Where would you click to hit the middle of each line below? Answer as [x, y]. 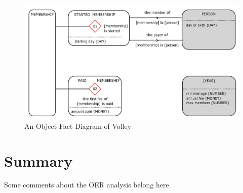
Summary [38, 160]
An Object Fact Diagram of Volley [78, 126]
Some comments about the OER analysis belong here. [88, 185]
